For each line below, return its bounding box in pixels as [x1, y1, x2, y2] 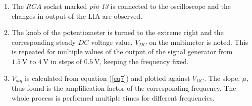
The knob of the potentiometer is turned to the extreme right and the [11, 27, 224, 37]
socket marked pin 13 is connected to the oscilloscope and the [44, 1, 231, 11]
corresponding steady [11, 36, 76, 47]
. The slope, [204, 72, 240, 83]
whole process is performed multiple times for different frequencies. [11, 92, 215, 103]
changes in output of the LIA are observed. [11, 10, 143, 21]
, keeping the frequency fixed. [100, 56, 189, 66]
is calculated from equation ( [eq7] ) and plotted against [25, 72, 190, 83]
